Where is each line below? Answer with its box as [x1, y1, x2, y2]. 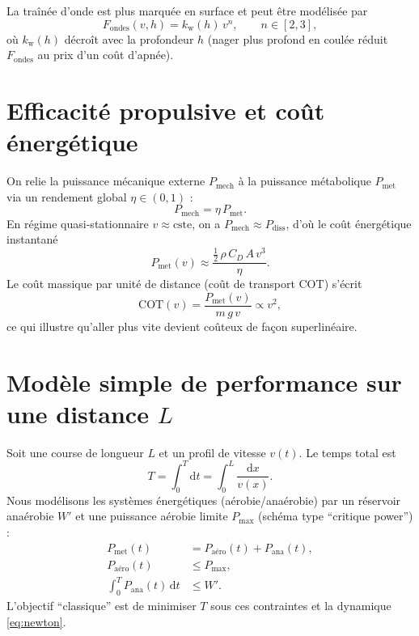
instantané [6, 231, 58, 248]
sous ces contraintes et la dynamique [210, 596, 391, 613]
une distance [6, 396, 149, 430]
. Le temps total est [298, 443, 396, 460]
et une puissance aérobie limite [75, 507, 228, 524]
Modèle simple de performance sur [6, 365, 402, 398]
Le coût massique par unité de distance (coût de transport [6, 275, 295, 292]
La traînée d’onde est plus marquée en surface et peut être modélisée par [6, 2, 368, 19]
